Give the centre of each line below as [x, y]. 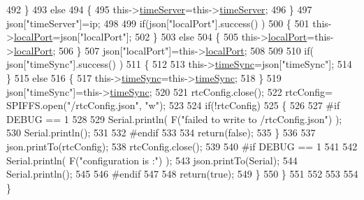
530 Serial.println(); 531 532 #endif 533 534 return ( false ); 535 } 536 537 [161, 133]
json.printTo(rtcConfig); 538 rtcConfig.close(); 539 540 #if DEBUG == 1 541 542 [182, 146]
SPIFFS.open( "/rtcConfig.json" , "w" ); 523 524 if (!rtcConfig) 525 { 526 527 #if [173, 105]
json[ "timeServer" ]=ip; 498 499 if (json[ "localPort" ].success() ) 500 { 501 [158, 23]
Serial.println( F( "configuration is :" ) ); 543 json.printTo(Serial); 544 [152, 160]
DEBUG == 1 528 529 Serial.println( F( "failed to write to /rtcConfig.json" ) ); [174, 119]
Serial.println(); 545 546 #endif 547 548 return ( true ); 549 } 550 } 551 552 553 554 [182, 174]
